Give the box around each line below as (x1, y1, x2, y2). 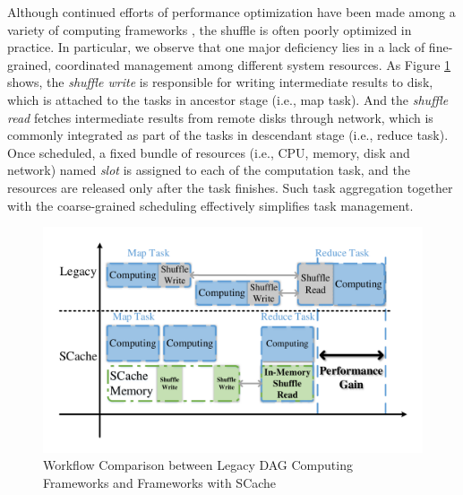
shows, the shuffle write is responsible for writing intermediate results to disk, (7, 73, 433, 91)
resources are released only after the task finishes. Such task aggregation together (7, 178, 453, 196)
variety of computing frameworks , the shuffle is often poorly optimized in (7, 20, 412, 39)
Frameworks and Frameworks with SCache (43, 473, 277, 492)
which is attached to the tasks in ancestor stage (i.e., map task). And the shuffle (7, 90, 449, 109)
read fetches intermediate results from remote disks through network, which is (7, 108, 433, 126)
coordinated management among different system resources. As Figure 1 (55, 55, 451, 74)
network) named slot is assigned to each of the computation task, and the (7, 161, 411, 179)
